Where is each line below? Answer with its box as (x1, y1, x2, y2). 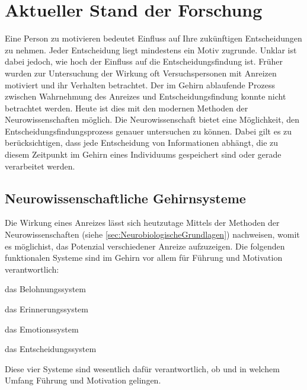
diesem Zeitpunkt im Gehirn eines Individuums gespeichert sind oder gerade (5, 148, 282, 161)
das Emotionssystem (5, 322, 79, 335)
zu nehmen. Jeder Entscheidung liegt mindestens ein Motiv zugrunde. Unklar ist (5, 43, 297, 56)
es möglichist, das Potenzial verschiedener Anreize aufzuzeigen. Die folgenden (5, 239, 285, 252)
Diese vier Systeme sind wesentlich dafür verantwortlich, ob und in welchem (5, 362, 280, 375)
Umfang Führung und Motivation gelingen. (5, 374, 161, 386)
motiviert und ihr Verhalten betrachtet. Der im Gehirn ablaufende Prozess (5, 78, 275, 91)
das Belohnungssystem (5, 283, 86, 295)
